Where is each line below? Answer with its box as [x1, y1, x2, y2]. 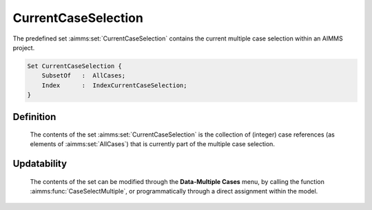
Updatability [12, 158, 68, 170]
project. [12, 43, 35, 51]
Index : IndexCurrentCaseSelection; [41, 81, 187, 89]
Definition [12, 110, 56, 123]
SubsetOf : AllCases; [41, 72, 126, 80]
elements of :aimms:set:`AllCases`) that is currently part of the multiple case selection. [30, 140, 276, 148]
